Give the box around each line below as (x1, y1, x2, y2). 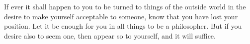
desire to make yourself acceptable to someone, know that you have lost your (4, 11, 238, 21)
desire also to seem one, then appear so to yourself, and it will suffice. (4, 30, 216, 41)
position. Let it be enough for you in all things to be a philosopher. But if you (4, 21, 242, 31)
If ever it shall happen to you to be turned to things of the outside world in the (4, 1, 246, 11)
